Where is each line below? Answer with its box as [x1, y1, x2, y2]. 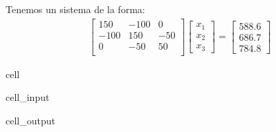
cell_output [6, 113, 55, 127]
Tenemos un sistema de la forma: [6, 2, 145, 16]
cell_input [6, 90, 50, 104]
